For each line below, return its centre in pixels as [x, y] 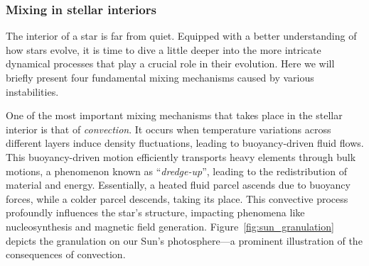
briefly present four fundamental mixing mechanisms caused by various [160, 77]
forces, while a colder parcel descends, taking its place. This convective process [177, 198]
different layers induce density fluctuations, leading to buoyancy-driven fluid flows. [185, 143]
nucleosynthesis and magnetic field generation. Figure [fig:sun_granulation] [170, 226]
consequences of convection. [66, 254]
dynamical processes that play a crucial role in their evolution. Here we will [170, 63]
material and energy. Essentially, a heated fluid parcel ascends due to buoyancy [178, 185]
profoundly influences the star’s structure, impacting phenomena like [155, 212]
